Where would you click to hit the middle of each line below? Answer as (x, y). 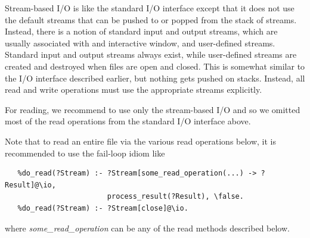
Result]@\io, (30, 185)
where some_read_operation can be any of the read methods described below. (147, 228)
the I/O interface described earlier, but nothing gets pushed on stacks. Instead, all (155, 78)
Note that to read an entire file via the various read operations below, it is (141, 141)
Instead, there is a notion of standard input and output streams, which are (141, 31)
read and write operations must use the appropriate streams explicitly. (134, 90)
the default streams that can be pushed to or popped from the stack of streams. (151, 19)
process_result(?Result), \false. (175, 197)
